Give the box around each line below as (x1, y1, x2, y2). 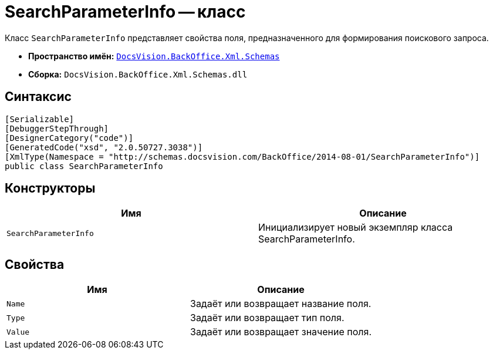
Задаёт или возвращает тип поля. (190, 312, 345, 324)
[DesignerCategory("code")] (5, 133, 134, 143)
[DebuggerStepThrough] (5, 123, 109, 133)
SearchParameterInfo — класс (5, 2, 246, 22)
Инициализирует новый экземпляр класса (258, 221, 453, 234)
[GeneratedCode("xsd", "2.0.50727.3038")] (5, 142, 203, 152)
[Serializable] (5, 114, 75, 124)
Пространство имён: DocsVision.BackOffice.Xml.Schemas (28, 50, 280, 61)
